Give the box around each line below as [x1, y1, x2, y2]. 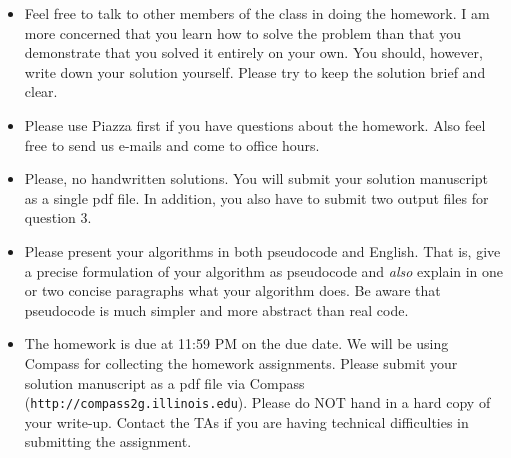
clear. [24, 81, 58, 102]
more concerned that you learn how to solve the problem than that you [24, 22, 461, 43]
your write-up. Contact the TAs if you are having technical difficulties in [24, 411, 469, 432]
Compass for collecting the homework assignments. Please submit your [24, 352, 458, 373]
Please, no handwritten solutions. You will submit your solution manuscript [24, 168, 489, 189]
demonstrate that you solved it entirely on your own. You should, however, [24, 42, 483, 63]
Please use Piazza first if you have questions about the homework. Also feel [24, 114, 486, 135]
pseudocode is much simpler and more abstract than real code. [24, 299, 409, 320]
